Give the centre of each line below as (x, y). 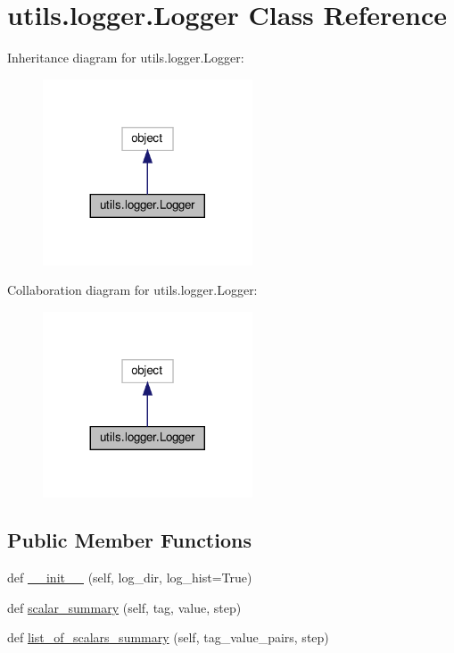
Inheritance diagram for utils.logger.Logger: (126, 58)
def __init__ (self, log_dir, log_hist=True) (130, 578)
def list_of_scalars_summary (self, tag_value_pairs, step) (168, 637)
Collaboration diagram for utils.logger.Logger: (132, 290)
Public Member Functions (129, 540)
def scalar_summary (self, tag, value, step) (124, 607)
